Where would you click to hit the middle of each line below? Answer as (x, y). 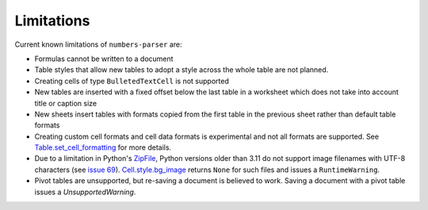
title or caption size (66, 103)
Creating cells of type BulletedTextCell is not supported (132, 81)
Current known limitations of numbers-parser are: (98, 44)
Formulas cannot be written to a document (104, 59)
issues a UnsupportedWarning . (85, 192)
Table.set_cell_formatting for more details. (103, 147)
